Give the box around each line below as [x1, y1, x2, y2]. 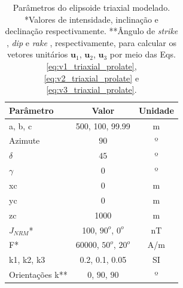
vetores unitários [7, 48, 68, 60]
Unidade [138, 104, 174, 116]
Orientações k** [9, 268, 68, 281]
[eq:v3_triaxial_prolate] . [46, 83, 137, 96]
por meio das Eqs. [109, 48, 176, 60]
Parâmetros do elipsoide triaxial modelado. [13, 1, 170, 13]
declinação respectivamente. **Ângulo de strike [5, 25, 178, 37]
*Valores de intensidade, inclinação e [25, 13, 158, 25]
